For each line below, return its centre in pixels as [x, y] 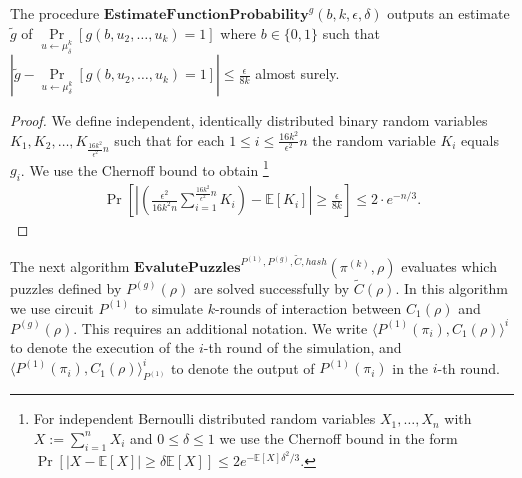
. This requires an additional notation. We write [220, 327]
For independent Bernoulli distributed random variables [204, 418]
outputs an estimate [448, 13]
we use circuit [52, 307]
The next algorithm [70, 265]
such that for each [169, 139]
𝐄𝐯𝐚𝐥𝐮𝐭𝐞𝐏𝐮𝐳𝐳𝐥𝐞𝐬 [187, 267]
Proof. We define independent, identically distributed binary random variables [249, 120]
